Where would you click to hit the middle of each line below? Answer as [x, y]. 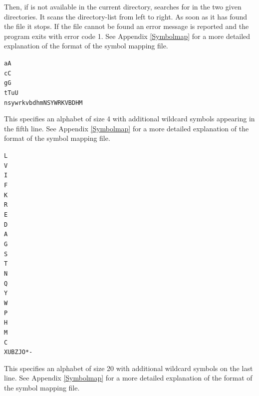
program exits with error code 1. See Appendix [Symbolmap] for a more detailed [127, 36]
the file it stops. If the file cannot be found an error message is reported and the [127, 26]
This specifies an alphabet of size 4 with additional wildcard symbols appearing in [129, 119]
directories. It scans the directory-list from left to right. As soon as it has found [126, 16]
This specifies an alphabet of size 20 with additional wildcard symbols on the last [129, 368]
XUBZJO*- [18, 352]
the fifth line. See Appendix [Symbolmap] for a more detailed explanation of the [127, 128]
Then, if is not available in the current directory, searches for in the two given [123, 6]
